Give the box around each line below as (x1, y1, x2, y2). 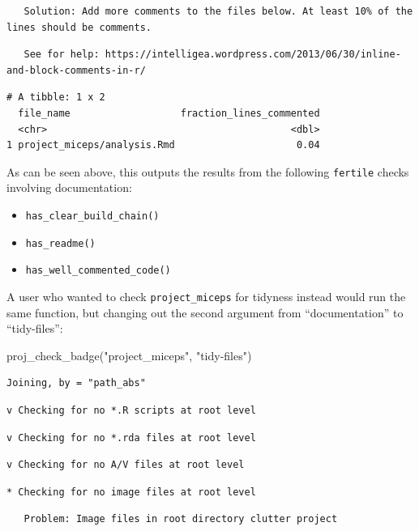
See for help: (24, 49, 100, 61)
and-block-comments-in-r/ (6, 64, 146, 76)
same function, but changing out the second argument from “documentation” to (6, 304, 404, 321)
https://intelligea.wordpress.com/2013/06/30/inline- (105, 49, 401, 61)
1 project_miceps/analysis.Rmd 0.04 (6, 139, 320, 151)
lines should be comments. (6, 21, 152, 33)
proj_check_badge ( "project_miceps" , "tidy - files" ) (6, 346, 252, 363)
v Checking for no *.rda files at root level (6, 431, 256, 444)
